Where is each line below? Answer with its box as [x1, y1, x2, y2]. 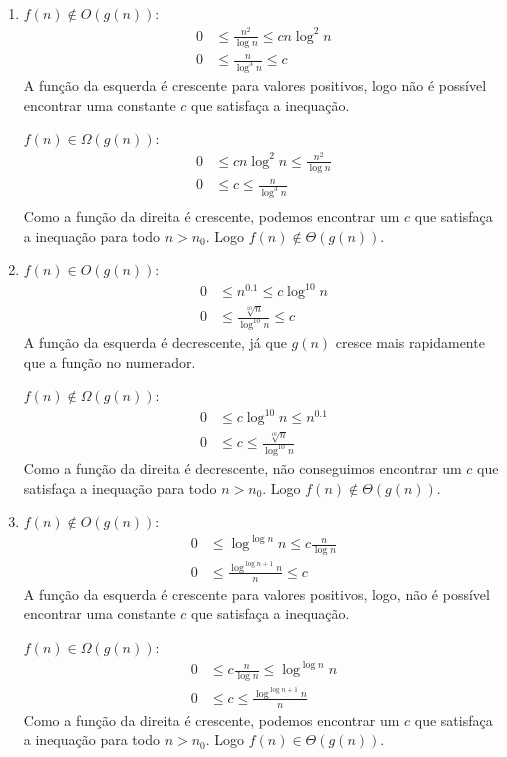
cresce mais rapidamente [335, 332, 485, 353]
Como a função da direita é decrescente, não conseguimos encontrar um [23, 457, 462, 478]
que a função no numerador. [23, 351, 196, 372]
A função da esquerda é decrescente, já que [23, 332, 287, 353]
